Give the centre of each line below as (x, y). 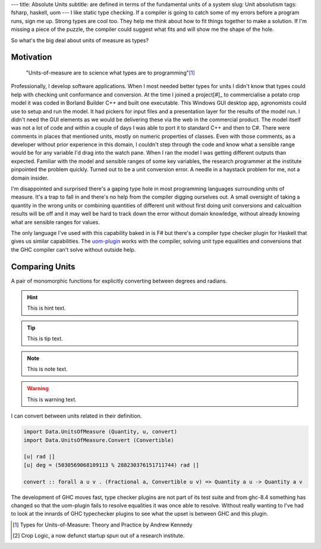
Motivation (32, 57)
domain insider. (30, 178)
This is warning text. (52, 399)
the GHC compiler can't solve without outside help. (73, 249)
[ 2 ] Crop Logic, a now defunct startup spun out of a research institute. (99, 536)
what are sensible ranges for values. (56, 222)
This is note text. (47, 369)
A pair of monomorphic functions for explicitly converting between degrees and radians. (119, 281)
